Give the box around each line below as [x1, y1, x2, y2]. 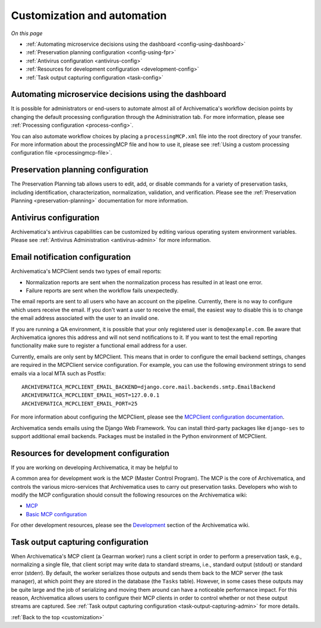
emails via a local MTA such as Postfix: [11, 369, 106, 377]
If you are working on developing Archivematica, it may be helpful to [11, 464, 178, 471]
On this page [11, 30, 43, 37]
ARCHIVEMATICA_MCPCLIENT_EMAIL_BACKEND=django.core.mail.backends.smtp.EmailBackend [21, 384, 276, 390]
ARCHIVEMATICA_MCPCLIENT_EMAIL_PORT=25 [21, 400, 138, 407]
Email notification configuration [11, 252, 131, 262]
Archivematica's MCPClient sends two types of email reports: [11, 268, 162, 275]
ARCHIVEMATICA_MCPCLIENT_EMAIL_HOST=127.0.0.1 [21, 392, 160, 398]
